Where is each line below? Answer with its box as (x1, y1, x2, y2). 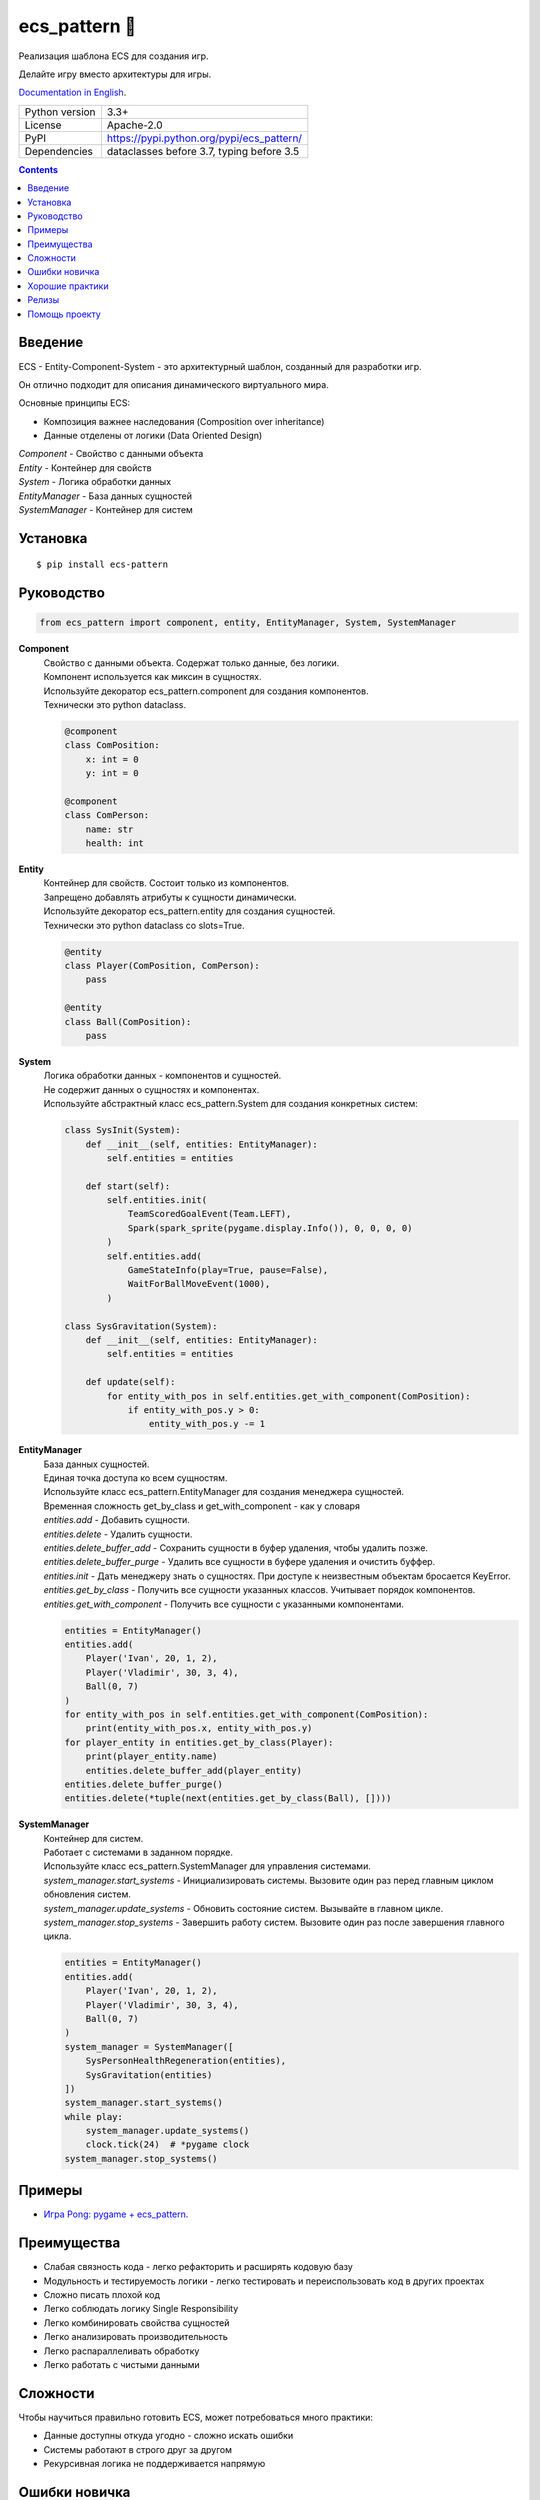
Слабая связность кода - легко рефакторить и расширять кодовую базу (43, 2261, 354, 2273)
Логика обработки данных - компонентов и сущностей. (43, 1070, 282, 1082)
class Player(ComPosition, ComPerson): (64, 960, 260, 972)
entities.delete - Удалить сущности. (43, 1528, 193, 1540)
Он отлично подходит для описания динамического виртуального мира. (18, 378, 329, 390)
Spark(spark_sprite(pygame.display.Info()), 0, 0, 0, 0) (127, 1222, 413, 1234)
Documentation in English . (18, 86, 127, 99)
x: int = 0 (85, 753, 139, 765)
